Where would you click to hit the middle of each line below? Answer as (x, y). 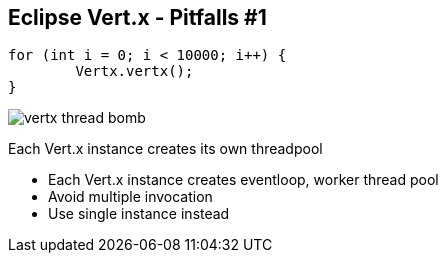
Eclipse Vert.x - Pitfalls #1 (137, 17)
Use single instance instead (139, 214)
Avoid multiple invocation (130, 197)
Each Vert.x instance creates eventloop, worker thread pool (243, 180)
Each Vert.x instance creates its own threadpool (165, 149)
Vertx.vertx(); (134, 71)
